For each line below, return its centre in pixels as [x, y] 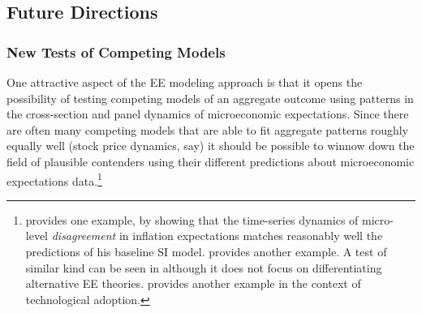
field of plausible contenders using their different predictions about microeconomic [211, 161]
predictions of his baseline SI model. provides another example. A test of [206, 251]
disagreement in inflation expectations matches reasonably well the [217, 236]
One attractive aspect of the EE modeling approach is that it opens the [185, 82]
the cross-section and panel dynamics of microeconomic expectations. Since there [208, 114]
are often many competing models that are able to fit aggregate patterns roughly [208, 129]
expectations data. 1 [54, 179]
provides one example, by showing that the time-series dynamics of [192, 219]
